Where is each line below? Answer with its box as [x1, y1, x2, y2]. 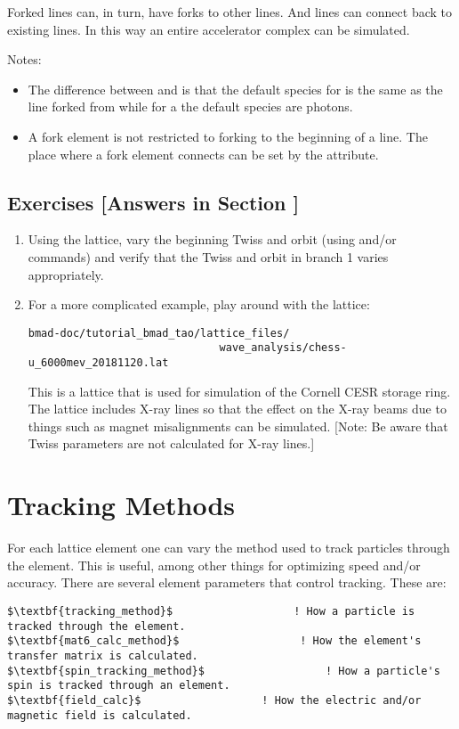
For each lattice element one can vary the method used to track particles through [7, 538, 450, 557]
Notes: [7, 50, 42, 69]
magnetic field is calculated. [7, 709, 192, 722]
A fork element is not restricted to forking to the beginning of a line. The [28, 127, 428, 145]
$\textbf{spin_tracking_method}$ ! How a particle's [7, 664, 440, 677]
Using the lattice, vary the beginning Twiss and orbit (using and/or [28, 230, 397, 249]
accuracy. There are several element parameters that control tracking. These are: [7, 573, 447, 592]
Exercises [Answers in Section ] [7, 188, 300, 216]
